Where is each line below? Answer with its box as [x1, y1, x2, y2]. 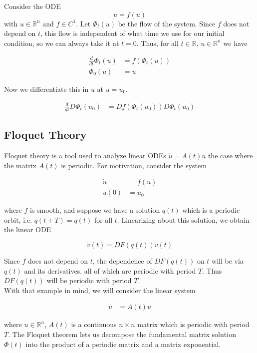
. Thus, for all [136, 37, 179, 48]
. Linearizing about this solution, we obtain [117, 214, 250, 225]
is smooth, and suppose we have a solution [30, 205, 160, 215]
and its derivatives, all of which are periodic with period [24, 265, 196, 276]
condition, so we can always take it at [4, 37, 119, 48]
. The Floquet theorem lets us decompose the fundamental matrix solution [8, 329, 236, 339]
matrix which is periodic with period [137, 319, 250, 330]
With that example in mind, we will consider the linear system [4, 285, 196, 295]
